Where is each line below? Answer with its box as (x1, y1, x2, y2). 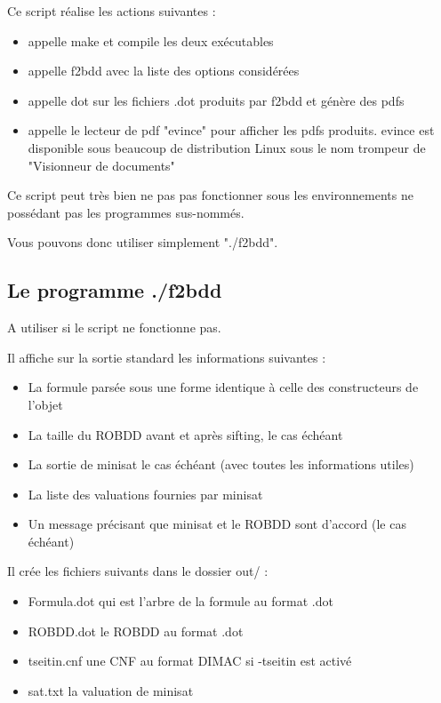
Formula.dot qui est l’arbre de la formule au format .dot (28, 592, 333, 611)
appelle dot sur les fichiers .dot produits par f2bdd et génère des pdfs (28, 91, 405, 109)
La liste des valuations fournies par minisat (28, 484, 263, 503)
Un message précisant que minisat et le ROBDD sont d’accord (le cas (28, 515, 406, 533)
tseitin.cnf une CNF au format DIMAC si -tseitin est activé (28, 651, 352, 670)
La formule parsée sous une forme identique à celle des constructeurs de (28, 378, 419, 396)
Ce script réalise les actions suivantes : (7, 2, 216, 20)
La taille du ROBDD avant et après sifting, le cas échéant (28, 425, 343, 443)
